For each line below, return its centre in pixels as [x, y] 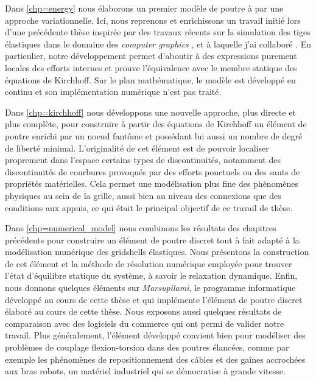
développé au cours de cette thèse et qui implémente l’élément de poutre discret [154, 299]
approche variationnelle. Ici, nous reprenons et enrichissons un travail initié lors [153, 20]
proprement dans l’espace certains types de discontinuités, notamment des [143, 160]
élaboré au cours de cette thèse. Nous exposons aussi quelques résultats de [143, 311]
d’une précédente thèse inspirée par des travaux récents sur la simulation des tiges [158, 32]
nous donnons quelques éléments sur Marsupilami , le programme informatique [150, 288]
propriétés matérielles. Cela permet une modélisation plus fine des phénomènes [152, 184]
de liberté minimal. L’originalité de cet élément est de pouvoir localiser [137, 148]
